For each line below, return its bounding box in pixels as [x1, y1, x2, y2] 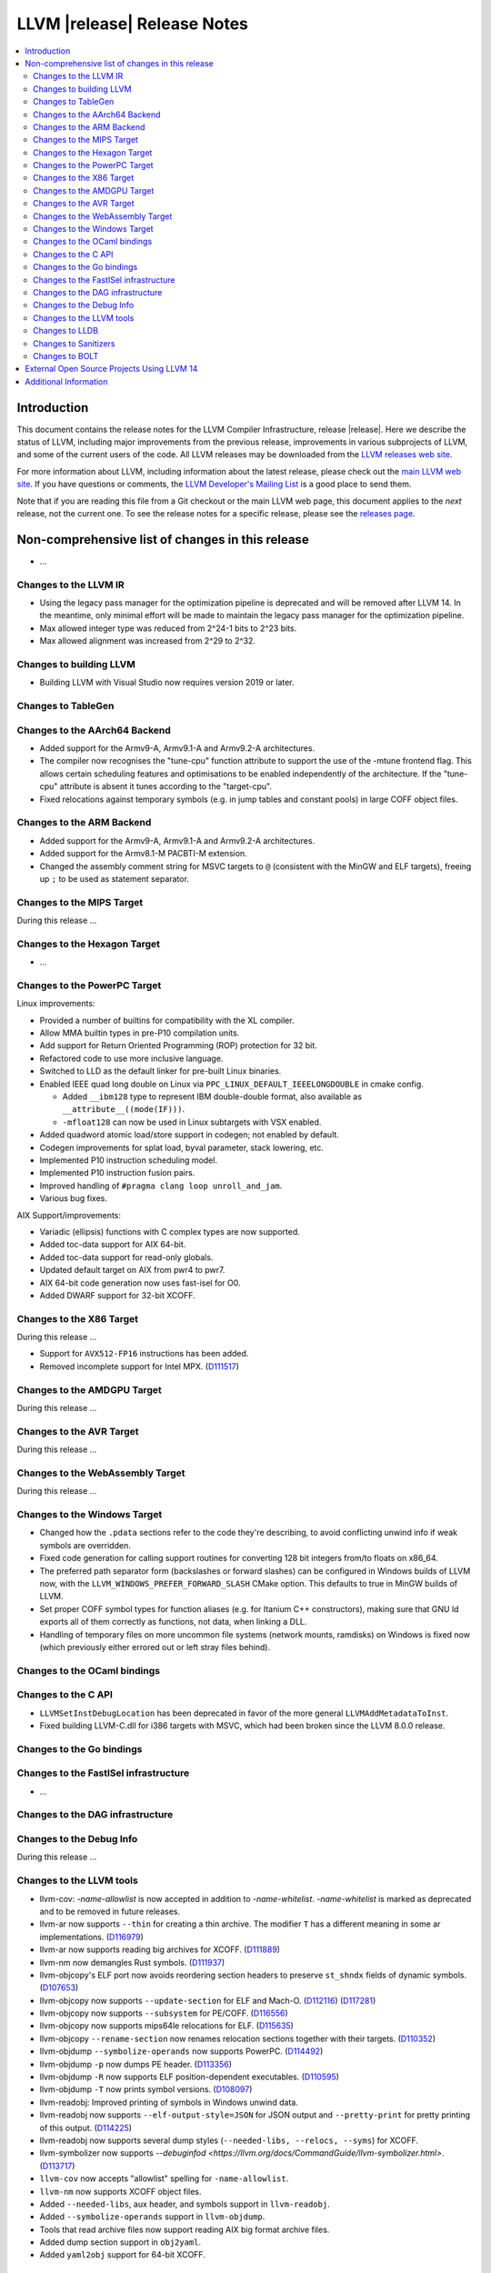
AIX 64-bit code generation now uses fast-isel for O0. [39, 1277, 241, 1288]
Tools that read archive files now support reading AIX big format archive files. [39, 2224, 330, 2235]
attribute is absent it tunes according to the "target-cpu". [59, 781, 273, 792]
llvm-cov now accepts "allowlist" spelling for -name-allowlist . [39, 2173, 289, 2184]
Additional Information [25, 375, 108, 386]
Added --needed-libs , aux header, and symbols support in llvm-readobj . [39, 2198, 331, 2209]
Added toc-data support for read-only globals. [39, 1251, 214, 1263]
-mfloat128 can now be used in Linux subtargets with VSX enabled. [62, 1116, 322, 1127]
